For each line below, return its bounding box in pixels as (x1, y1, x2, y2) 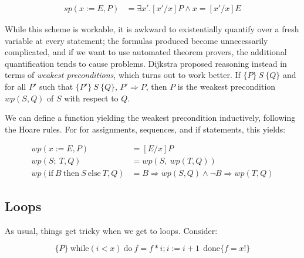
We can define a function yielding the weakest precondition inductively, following (5, 111, 296, 124)
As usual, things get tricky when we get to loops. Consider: (5, 224, 218, 236)
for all (5, 80, 26, 92)
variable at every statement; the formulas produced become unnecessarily (5, 34, 268, 46)
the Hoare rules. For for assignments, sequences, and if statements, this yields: (5, 123, 286, 135)
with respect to (64, 91, 119, 104)
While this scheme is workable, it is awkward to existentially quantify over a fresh (5, 23, 299, 35)
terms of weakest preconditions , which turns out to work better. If (5, 69, 241, 81)
